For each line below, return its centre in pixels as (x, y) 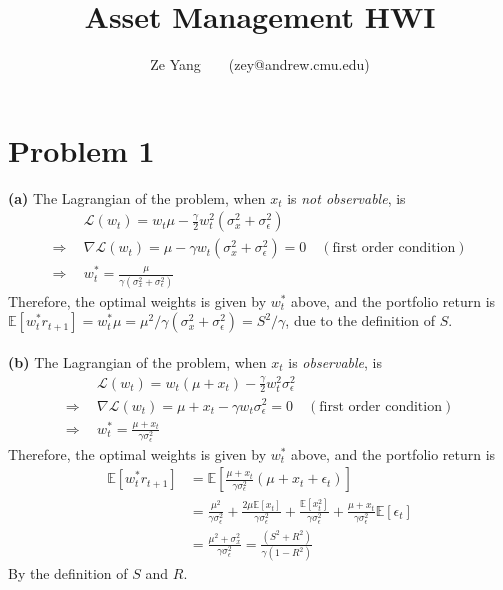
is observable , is (335, 361)
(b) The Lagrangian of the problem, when (137, 361)
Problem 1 (81, 149)
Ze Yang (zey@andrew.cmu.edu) (260, 64)
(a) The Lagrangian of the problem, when (137, 197)
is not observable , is (346, 197)
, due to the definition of (360, 320)
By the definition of (68, 573)
